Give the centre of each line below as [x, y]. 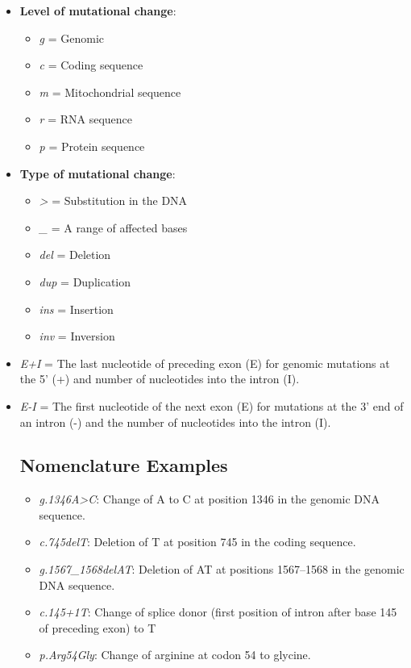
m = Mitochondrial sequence [110, 92]
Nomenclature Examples [124, 465]
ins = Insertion [76, 309]
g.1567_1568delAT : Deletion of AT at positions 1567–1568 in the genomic [222, 569]
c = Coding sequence [91, 65]
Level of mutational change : [98, 10]
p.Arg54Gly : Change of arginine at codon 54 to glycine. [175, 655]
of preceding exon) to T [98, 627]
